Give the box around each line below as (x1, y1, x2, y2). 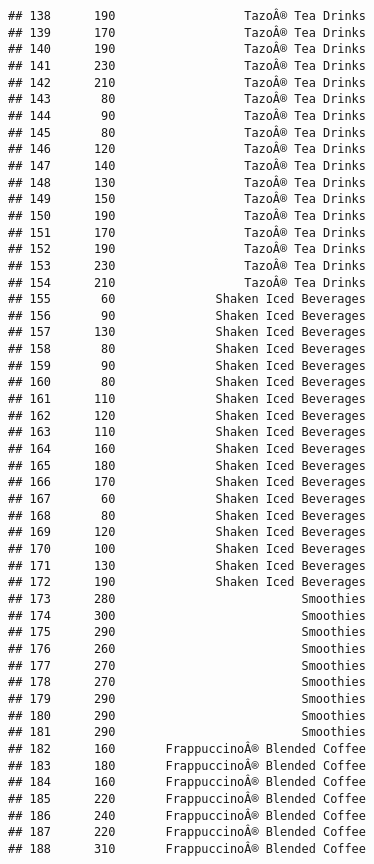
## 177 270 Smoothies (8, 658, 366, 673)
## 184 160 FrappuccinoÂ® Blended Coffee (8, 775, 366, 790)
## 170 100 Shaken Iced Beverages (8, 542, 366, 556)
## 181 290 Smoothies (8, 725, 366, 740)
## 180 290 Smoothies (8, 708, 366, 723)
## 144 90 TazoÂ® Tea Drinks (8, 108, 366, 123)
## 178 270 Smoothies (8, 675, 366, 690)
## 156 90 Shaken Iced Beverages (8, 308, 366, 323)
